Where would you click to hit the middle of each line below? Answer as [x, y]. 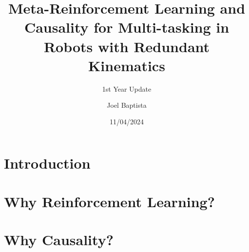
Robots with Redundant [127, 46]
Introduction [47, 163]
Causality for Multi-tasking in [127, 27]
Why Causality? [59, 240]
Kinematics [127, 65]
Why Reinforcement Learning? [109, 201]
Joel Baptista [127, 105]
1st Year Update [127, 88]
